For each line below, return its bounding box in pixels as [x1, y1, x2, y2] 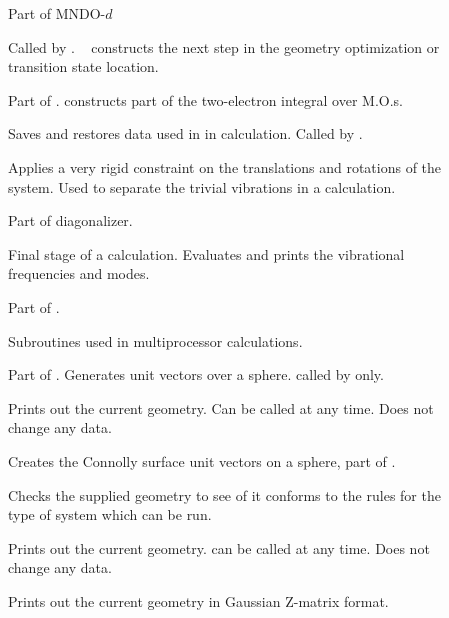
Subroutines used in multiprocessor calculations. [8, 330, 303, 351]
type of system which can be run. [8, 504, 212, 525]
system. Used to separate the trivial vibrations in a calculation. [8, 176, 396, 197]
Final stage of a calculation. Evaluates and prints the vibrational [8, 243, 405, 264]
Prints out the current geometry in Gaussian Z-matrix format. [8, 590, 389, 611]
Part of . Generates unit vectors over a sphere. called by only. [8, 364, 384, 385]
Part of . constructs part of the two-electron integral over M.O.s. [8, 89, 403, 110]
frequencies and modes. [8, 263, 150, 284]
